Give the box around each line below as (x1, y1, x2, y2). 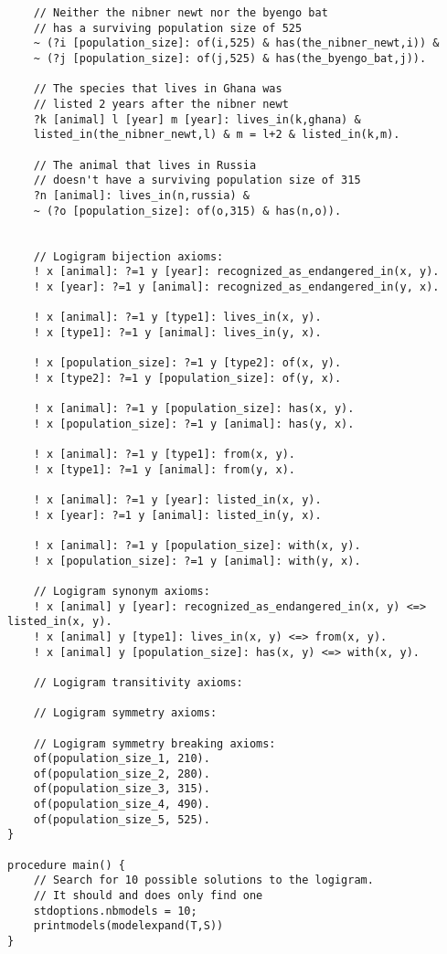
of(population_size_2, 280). (33, 767, 210, 780)
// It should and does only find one (33, 889, 263, 903)
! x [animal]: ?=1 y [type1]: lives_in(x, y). (33, 311, 322, 324)
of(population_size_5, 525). (33, 812, 210, 826)
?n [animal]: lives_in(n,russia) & (33, 188, 250, 202)
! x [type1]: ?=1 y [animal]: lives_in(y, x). (33, 325, 322, 339)
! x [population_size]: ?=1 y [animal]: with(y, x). (33, 554, 361, 567)
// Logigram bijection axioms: (33, 249, 224, 263)
